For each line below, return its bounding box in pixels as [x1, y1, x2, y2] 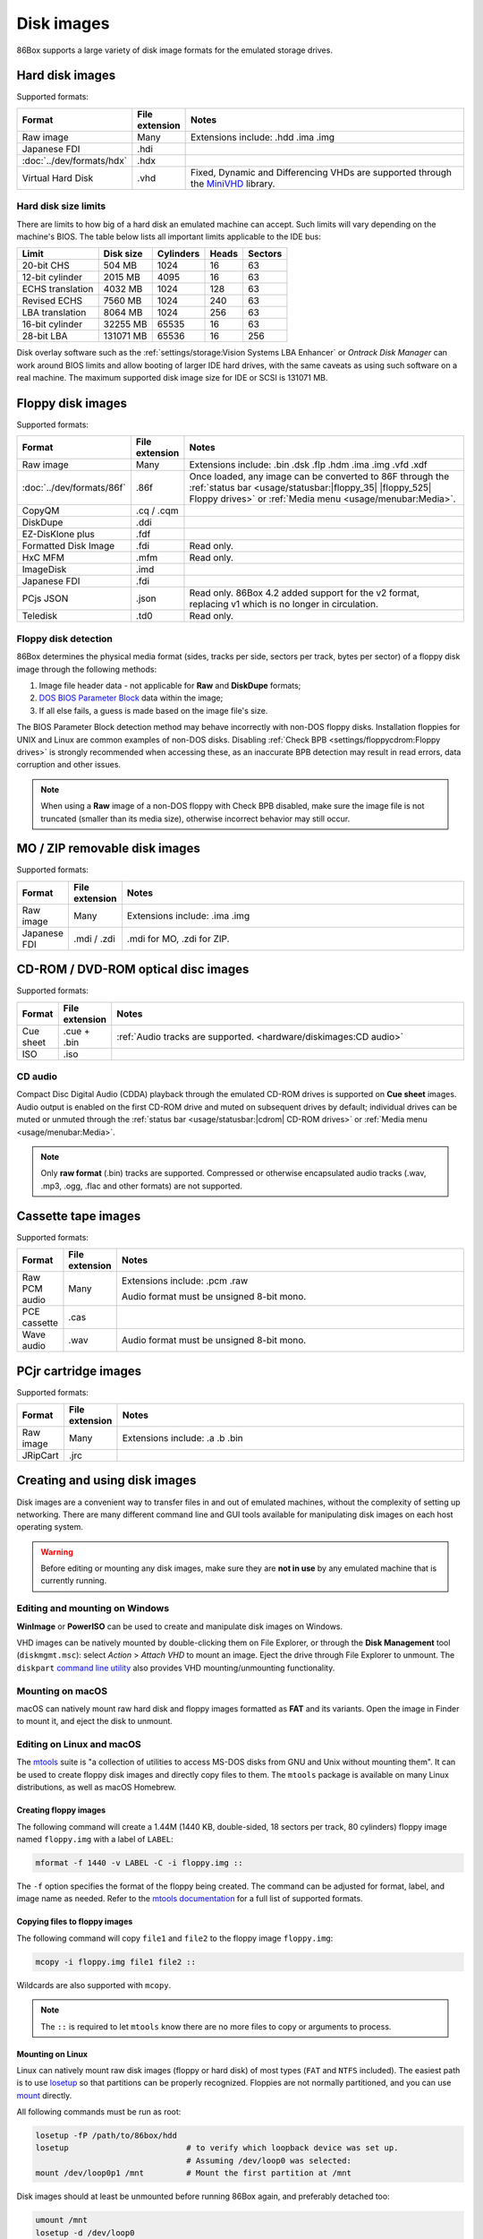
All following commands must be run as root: [16, 2106, 182, 2117]
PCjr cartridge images [16, 1363, 142, 1378]
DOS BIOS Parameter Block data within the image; [38, 692, 224, 703]
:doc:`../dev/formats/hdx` [21, 154, 128, 167]
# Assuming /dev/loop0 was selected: [186, 2155, 352, 2166]
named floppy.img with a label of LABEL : [16, 1834, 174, 1845]
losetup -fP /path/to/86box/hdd [35, 2131, 178, 2140]
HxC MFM [21, 552, 64, 564]
